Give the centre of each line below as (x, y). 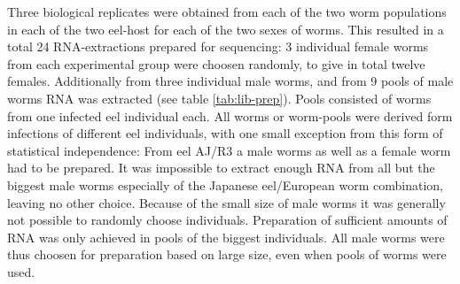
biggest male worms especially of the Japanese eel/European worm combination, (225, 184)
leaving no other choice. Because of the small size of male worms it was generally (226, 202)
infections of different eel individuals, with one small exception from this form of (225, 133)
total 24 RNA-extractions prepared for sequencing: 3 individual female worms (218, 46)
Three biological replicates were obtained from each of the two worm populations (227, 12)
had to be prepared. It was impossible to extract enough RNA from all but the (221, 168)
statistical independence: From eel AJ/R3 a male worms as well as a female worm (229, 150)
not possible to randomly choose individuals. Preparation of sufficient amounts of (227, 220)
